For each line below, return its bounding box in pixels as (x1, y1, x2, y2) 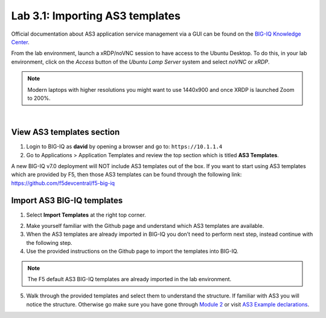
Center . (11, 38, 30, 45)
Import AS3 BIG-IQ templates (11, 195, 123, 206)
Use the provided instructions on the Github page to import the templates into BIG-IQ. (26, 248, 238, 255)
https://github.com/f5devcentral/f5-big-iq (11, 179, 115, 187)
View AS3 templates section (11, 127, 120, 137)
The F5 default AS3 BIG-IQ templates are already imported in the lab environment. (27, 276, 232, 282)
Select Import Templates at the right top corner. (26, 211, 146, 218)
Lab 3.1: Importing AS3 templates (11, 9, 181, 22)
